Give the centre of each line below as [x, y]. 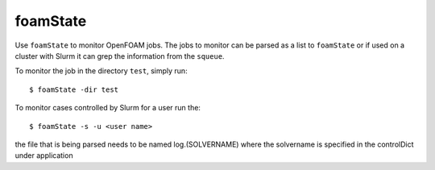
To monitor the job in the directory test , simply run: [101, 71]
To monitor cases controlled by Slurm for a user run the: [108, 108]
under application [44, 155]
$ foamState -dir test [74, 89]
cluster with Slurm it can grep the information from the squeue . [120, 56]
